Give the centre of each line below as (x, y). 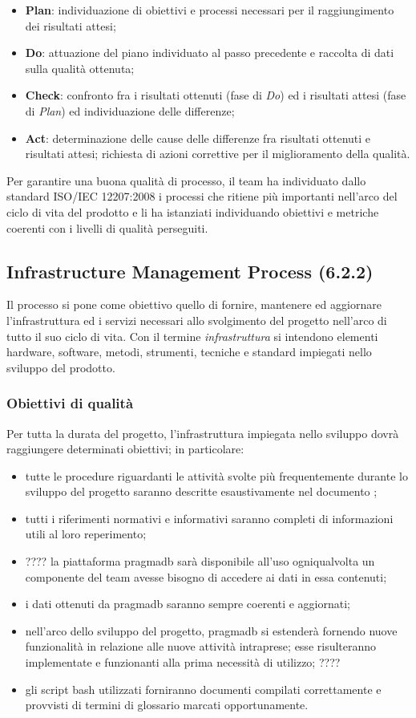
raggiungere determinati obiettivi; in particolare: (125, 449)
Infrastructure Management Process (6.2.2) (190, 271)
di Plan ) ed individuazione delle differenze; (130, 110)
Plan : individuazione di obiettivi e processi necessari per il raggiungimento (210, 10)
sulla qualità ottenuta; (80, 68)
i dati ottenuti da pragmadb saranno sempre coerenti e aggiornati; (188, 604)
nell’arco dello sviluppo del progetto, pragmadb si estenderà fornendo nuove (211, 630)
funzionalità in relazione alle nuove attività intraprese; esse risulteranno (201, 646)
